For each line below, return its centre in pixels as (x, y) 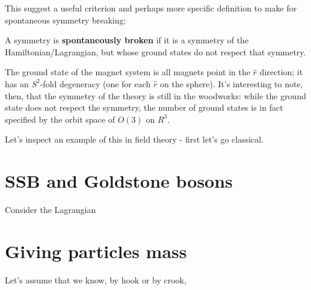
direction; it (281, 72)
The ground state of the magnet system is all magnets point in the (128, 72)
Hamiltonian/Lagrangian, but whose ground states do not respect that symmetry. (155, 51)
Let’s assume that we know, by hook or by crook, (96, 279)
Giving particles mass (96, 251)
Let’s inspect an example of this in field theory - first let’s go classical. (134, 139)
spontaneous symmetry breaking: (66, 20)
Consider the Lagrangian (51, 210)
